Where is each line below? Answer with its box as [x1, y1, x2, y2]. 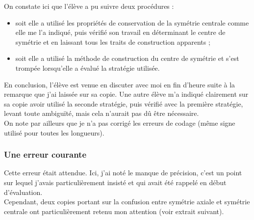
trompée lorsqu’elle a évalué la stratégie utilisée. [15, 62, 160, 73]
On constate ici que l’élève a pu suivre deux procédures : [4, 1, 174, 11]
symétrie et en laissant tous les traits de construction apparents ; [15, 36, 210, 47]
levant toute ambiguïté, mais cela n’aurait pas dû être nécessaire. [4, 108, 199, 118]
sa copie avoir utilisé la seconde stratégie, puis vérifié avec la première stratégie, [4, 98, 243, 109]
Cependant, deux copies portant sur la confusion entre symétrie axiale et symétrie [4, 196, 250, 207]
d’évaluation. [4, 187, 43, 197]
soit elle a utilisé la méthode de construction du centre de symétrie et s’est [15, 53, 239, 63]
